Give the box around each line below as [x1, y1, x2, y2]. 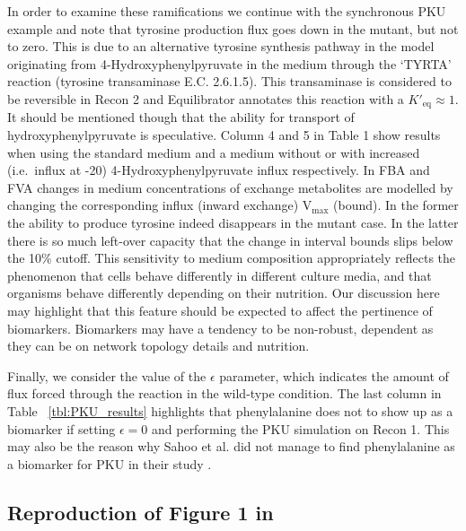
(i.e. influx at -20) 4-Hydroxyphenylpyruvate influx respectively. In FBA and [7, 161, 430, 179]
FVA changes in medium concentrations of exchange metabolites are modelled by [7, 178, 453, 196]
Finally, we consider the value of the [7, 366, 207, 385]
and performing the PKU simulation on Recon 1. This [152, 419, 450, 438]
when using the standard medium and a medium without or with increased [7, 143, 420, 161]
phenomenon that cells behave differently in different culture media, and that [7, 265, 432, 284]
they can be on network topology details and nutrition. [7, 336, 310, 355]
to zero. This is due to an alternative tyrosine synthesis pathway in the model [7, 37, 435, 56]
